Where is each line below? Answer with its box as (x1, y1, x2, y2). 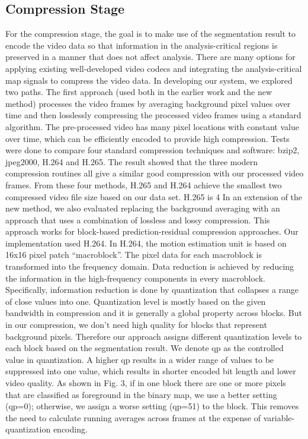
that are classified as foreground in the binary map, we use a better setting (5, 388, 277, 400)
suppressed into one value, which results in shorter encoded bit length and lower (5, 365, 296, 377)
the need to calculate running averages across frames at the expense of (5, 411, 261, 424)
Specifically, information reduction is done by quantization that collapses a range (5, 283, 299, 296)
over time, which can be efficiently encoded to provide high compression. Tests (5, 132, 290, 144)
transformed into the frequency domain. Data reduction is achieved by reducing (5, 260, 294, 273)
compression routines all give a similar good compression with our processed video (5, 167, 304, 179)
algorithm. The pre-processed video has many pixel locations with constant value (5, 120, 299, 132)
